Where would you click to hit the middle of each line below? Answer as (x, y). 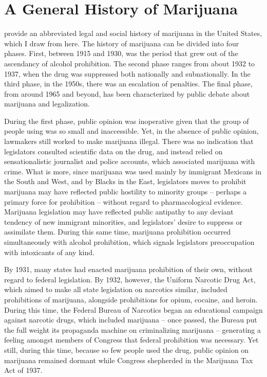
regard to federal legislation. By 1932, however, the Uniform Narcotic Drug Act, (130, 279)
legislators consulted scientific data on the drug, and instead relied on (113, 151)
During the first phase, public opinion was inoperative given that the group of (127, 121)
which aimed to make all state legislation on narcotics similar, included (116, 289)
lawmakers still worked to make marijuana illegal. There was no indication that (129, 141)
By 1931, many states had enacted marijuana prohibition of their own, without (128, 269)
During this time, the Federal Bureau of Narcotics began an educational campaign (133, 309)
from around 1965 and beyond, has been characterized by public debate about (127, 93)
